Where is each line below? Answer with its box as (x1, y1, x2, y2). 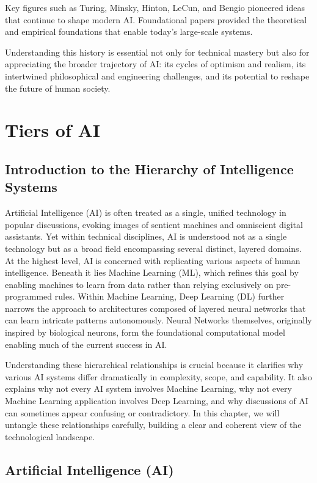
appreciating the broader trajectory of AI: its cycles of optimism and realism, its (5, 57, 306, 70)
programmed (5, 290, 53, 303)
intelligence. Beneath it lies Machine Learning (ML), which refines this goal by (5, 266, 299, 279)
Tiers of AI (5, 117, 100, 142)
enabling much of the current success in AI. (5, 337, 167, 350)
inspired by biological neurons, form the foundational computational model (5, 326, 285, 339)
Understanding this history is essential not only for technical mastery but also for (5, 45, 310, 58)
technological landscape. (5, 430, 95, 443)
